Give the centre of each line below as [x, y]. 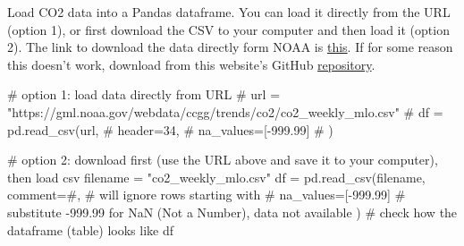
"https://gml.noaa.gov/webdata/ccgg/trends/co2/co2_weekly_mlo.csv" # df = [225, 111]
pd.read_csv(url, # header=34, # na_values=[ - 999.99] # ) [170, 129]
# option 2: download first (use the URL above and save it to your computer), [223, 160]
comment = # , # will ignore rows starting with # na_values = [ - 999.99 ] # [207, 195]
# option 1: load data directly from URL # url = [144, 94]
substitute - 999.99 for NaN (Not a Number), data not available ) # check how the [232, 212]
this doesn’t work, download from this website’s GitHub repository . [191, 64]
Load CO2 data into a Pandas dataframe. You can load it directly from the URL [229, 12]
